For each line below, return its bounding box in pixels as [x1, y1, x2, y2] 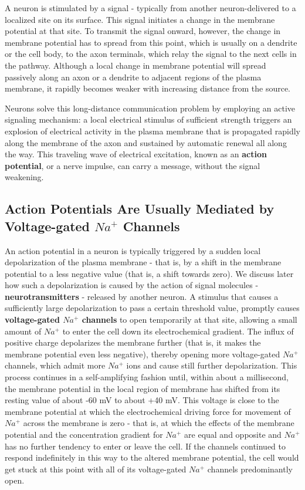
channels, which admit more [5, 359, 106, 371]
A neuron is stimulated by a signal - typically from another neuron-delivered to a [5, 2, 296, 13]
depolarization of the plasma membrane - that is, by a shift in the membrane [5, 256, 282, 268]
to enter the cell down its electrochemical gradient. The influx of [62, 325, 294, 337]
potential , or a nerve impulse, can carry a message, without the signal [5, 159, 260, 171]
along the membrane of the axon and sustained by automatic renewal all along [5, 136, 287, 148]
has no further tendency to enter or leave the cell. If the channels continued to [5, 440, 286, 452]
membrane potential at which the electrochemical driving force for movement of [5, 405, 291, 417]
